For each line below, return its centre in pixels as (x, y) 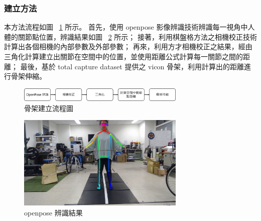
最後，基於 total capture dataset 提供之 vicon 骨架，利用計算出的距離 (132, 66)
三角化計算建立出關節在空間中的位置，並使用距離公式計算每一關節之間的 (123, 56)
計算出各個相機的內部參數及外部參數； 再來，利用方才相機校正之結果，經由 (128, 46)
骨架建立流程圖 (49, 108)
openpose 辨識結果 (53, 213)
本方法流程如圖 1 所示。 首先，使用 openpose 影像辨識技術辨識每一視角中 (126, 27)
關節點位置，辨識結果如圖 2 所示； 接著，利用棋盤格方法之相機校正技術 (137, 36)
